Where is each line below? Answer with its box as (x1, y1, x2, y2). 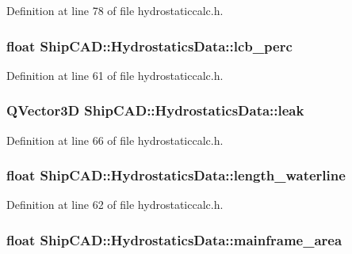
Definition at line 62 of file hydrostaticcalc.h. (6, 196, 224, 213)
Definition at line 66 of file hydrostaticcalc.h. (6, 131, 224, 148)
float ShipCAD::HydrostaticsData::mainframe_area (6, 229, 342, 249)
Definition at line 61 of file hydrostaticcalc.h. (6, 66, 224, 83)
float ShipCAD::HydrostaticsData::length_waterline (6, 165, 346, 185)
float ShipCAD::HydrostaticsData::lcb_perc (6, 36, 293, 55)
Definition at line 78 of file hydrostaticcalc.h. (6, 2, 224, 18)
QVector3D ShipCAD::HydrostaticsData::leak (6, 100, 304, 120)
